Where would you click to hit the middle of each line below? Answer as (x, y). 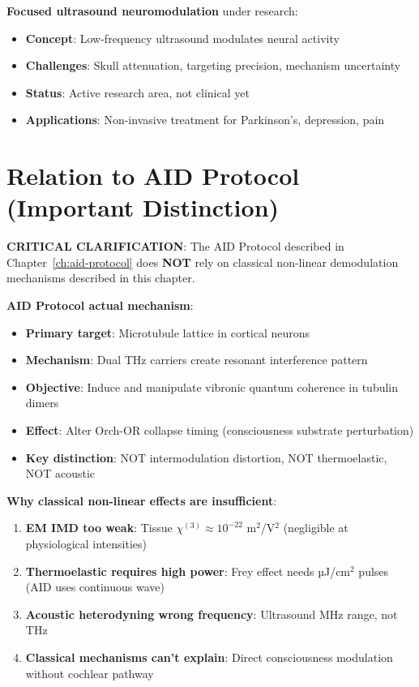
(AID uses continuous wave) (95, 587)
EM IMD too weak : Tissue (99, 528)
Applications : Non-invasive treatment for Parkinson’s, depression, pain (205, 120)
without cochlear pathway (90, 673)
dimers (42, 403)
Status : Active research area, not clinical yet (137, 92)
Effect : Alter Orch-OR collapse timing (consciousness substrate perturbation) (220, 430)
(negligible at (316, 528)
